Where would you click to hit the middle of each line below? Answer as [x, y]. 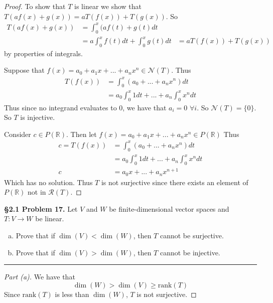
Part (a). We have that [40, 277]
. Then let [82, 134]
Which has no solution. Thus [48, 182]
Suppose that [24, 70]
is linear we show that [108, 6]
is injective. [38, 117]
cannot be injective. [190, 252]
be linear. [50, 218]
